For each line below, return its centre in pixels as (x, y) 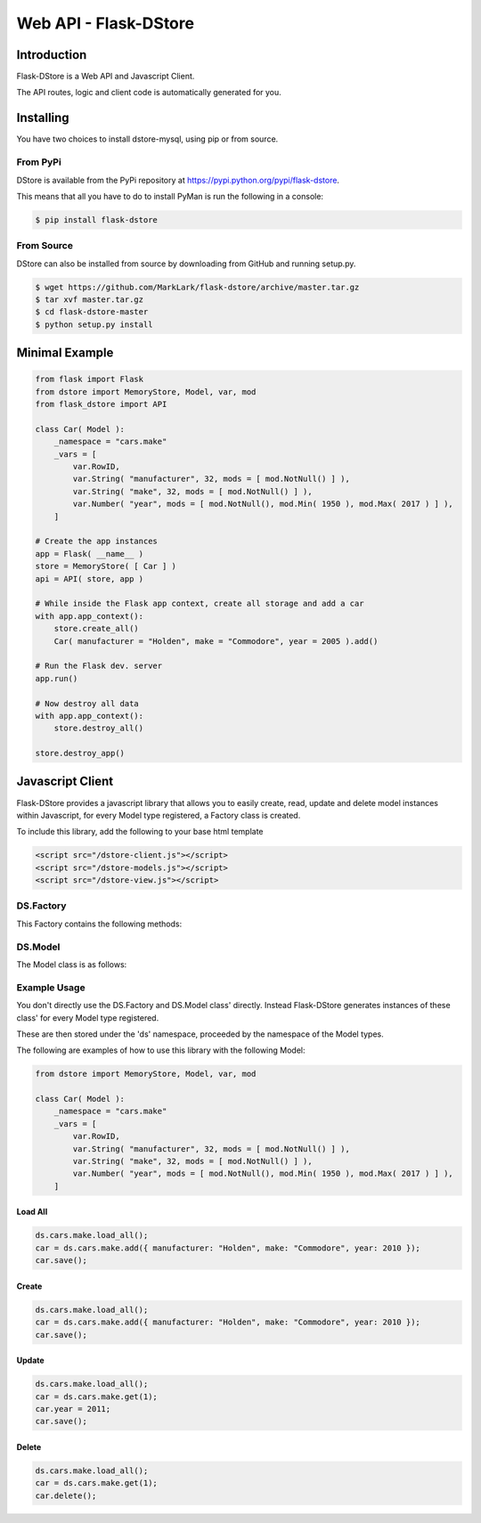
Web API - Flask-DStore (106, 23)
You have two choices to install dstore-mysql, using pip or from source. (147, 139)
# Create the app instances (96, 542)
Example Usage (51, 987)
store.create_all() (97, 629)
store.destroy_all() (99, 729)
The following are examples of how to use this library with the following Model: (161, 1050)
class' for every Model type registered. (88, 1018)
